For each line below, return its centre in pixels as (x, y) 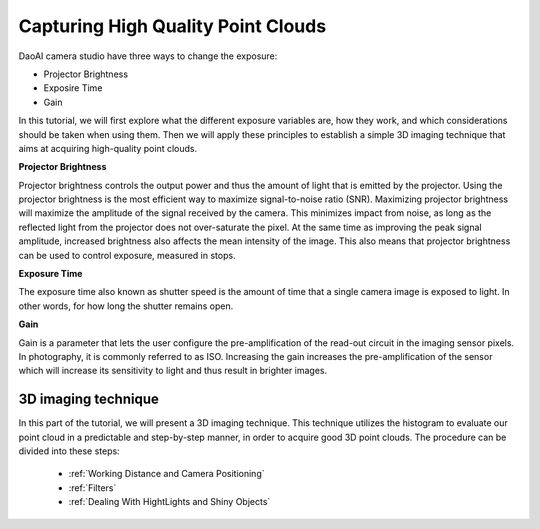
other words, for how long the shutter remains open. (126, 306)
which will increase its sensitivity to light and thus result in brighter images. (173, 371)
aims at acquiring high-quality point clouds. (108, 148)
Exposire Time (73, 88)
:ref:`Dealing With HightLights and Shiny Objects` (169, 502)
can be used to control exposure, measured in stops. (127, 255)
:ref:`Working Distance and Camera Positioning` (166, 474)
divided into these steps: (69, 451)
